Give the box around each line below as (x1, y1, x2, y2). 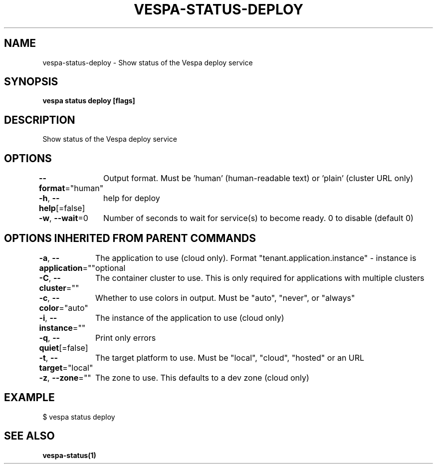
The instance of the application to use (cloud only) (95, 312, 284, 323)
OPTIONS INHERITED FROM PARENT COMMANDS (4, 232, 256, 244)
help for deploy (103, 193, 160, 204)
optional (95, 262, 126, 273)
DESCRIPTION (4, 113, 75, 126)
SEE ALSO (4, 430, 55, 443)
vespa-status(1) (42, 451, 96, 460)
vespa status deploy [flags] (42, 96, 135, 105)
